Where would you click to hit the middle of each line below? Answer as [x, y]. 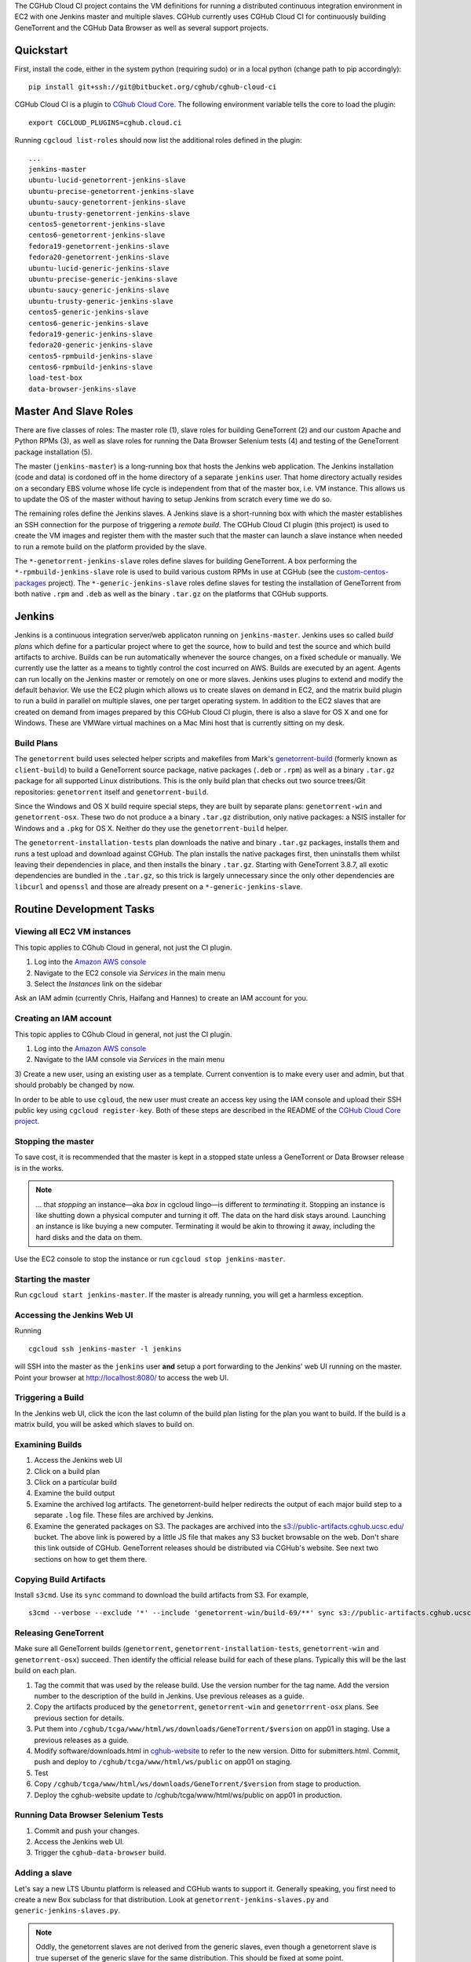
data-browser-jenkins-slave [82, 389]
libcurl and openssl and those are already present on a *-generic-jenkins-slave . [159, 886]
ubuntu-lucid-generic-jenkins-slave [99, 268]
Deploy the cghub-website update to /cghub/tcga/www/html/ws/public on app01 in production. [188, 1795]
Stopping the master [54, 1142]
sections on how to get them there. [91, 1559]
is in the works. [39, 1168]
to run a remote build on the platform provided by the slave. [111, 546]
